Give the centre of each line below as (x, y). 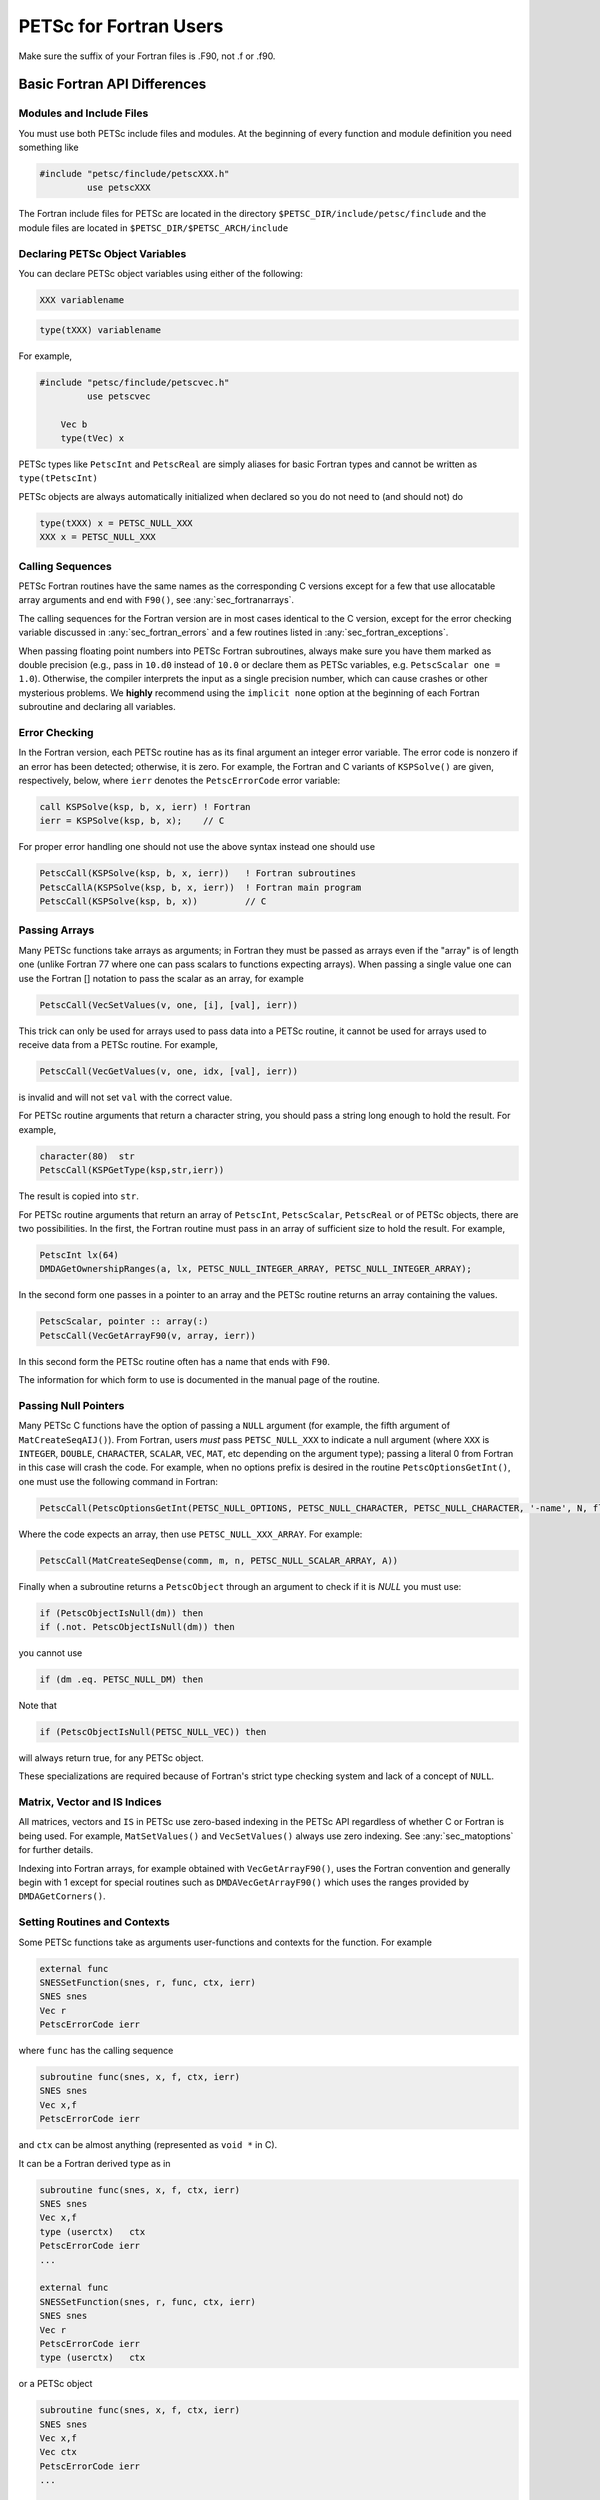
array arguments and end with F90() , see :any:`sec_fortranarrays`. (156, 600)
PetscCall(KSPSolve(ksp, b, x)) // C (153, 901)
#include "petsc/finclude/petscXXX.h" (134, 174)
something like (48, 147)
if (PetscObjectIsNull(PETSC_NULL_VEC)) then (153, 1731)
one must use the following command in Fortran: (118, 1481)
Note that (37, 1705)
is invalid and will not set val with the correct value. (125, 1097)
